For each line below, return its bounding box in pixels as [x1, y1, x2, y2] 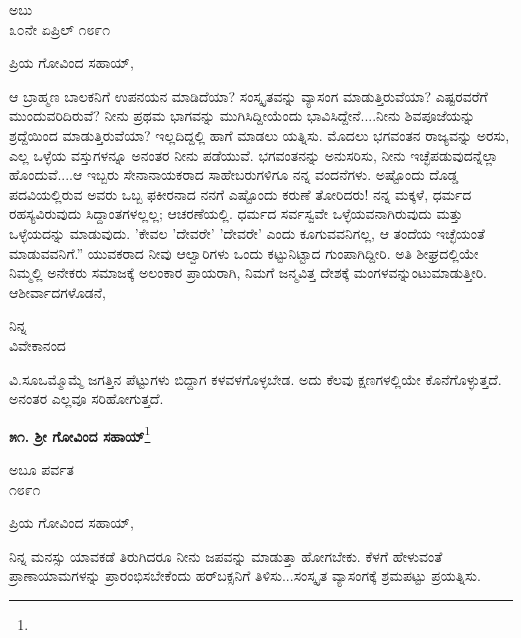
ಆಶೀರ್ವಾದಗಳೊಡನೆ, [9, 281, 106, 302]
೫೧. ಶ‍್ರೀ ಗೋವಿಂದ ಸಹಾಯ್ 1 [9, 422, 151, 446]
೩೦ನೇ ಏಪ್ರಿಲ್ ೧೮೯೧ [9, 18, 110, 39]
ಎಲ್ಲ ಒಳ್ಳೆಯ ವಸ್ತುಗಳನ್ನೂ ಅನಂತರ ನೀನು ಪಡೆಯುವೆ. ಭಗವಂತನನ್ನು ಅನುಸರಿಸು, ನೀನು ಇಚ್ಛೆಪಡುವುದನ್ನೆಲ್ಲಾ [9, 144, 499, 165]
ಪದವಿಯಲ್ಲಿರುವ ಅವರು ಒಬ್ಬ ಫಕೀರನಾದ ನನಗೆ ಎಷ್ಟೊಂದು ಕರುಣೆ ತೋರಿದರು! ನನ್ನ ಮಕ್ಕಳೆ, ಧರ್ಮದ [9, 183, 472, 204]
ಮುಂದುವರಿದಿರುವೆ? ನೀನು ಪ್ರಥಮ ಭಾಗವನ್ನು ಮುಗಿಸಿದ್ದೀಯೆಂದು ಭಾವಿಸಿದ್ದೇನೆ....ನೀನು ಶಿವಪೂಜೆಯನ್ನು [9, 105, 476, 126]
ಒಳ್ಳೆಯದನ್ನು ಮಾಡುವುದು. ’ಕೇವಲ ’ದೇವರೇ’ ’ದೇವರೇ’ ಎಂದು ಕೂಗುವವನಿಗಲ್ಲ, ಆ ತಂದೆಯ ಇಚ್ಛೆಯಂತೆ [9, 222, 485, 243]
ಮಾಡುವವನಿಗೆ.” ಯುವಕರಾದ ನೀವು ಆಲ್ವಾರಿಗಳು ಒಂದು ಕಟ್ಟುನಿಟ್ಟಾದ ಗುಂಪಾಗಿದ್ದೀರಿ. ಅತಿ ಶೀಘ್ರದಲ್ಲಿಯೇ [9, 242, 479, 263]
